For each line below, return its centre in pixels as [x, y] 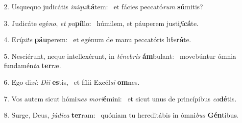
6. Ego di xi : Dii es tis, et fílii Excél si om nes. [72, 82]
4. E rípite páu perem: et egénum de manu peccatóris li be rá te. [97, 39]
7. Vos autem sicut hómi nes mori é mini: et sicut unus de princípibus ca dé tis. [120, 98]
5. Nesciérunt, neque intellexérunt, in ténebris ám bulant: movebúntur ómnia [120, 56]
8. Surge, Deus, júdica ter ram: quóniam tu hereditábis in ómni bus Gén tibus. [121, 115]
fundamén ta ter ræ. [33, 65]
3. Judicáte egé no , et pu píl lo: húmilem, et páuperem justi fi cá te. [101, 23]
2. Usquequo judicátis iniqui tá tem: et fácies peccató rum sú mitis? [104, 6]
